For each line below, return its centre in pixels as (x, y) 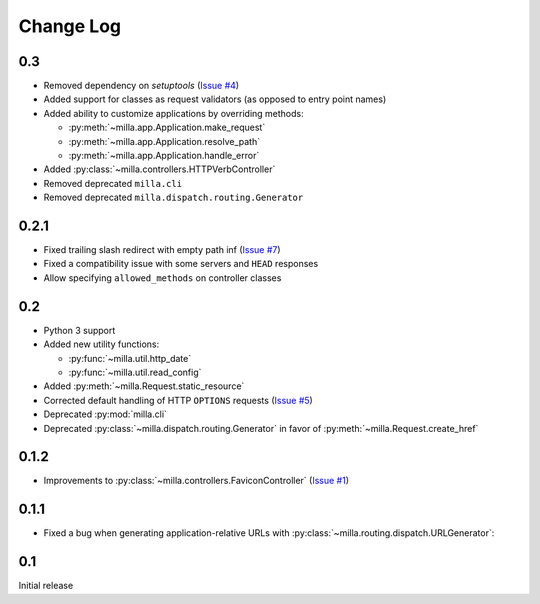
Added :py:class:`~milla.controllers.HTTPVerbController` (159, 169)
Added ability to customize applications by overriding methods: (173, 113)
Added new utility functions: (101, 344)
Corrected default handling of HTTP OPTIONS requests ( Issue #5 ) (178, 400)
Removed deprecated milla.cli (113, 183)
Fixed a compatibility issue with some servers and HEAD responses (181, 264)
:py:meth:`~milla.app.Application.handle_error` (164, 156)
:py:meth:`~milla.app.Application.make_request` (167, 127)
